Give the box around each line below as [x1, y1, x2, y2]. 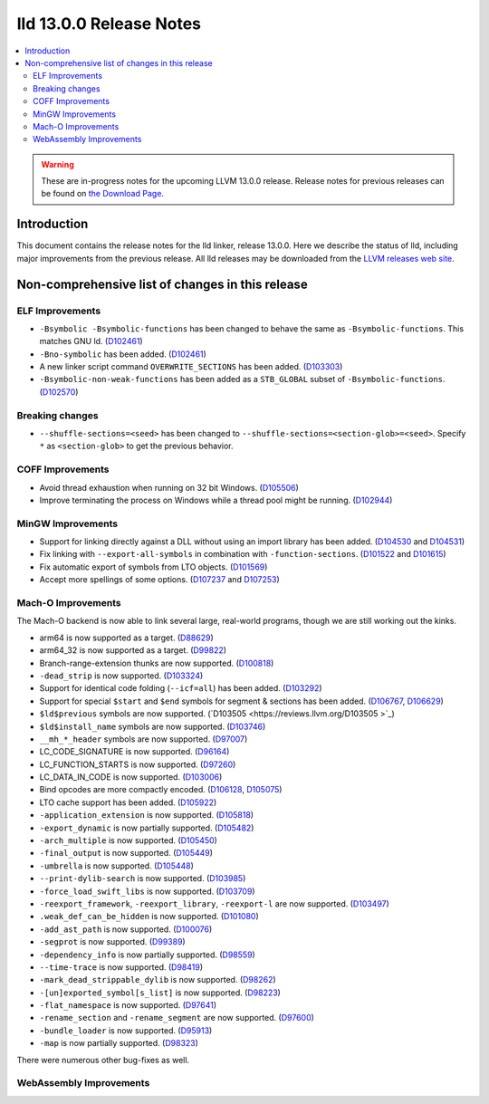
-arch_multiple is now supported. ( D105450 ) [39, 835, 217, 846]
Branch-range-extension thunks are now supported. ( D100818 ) [39, 658, 274, 668]
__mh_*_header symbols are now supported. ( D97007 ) [39, 734, 248, 744]
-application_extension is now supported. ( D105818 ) [39, 810, 254, 821]
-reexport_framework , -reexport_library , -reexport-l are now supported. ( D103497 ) [39, 898, 389, 909]
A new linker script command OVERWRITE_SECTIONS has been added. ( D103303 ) [39, 361, 343, 372]
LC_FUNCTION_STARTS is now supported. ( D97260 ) [39, 759, 236, 770]
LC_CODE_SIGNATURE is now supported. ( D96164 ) [39, 746, 230, 757]
